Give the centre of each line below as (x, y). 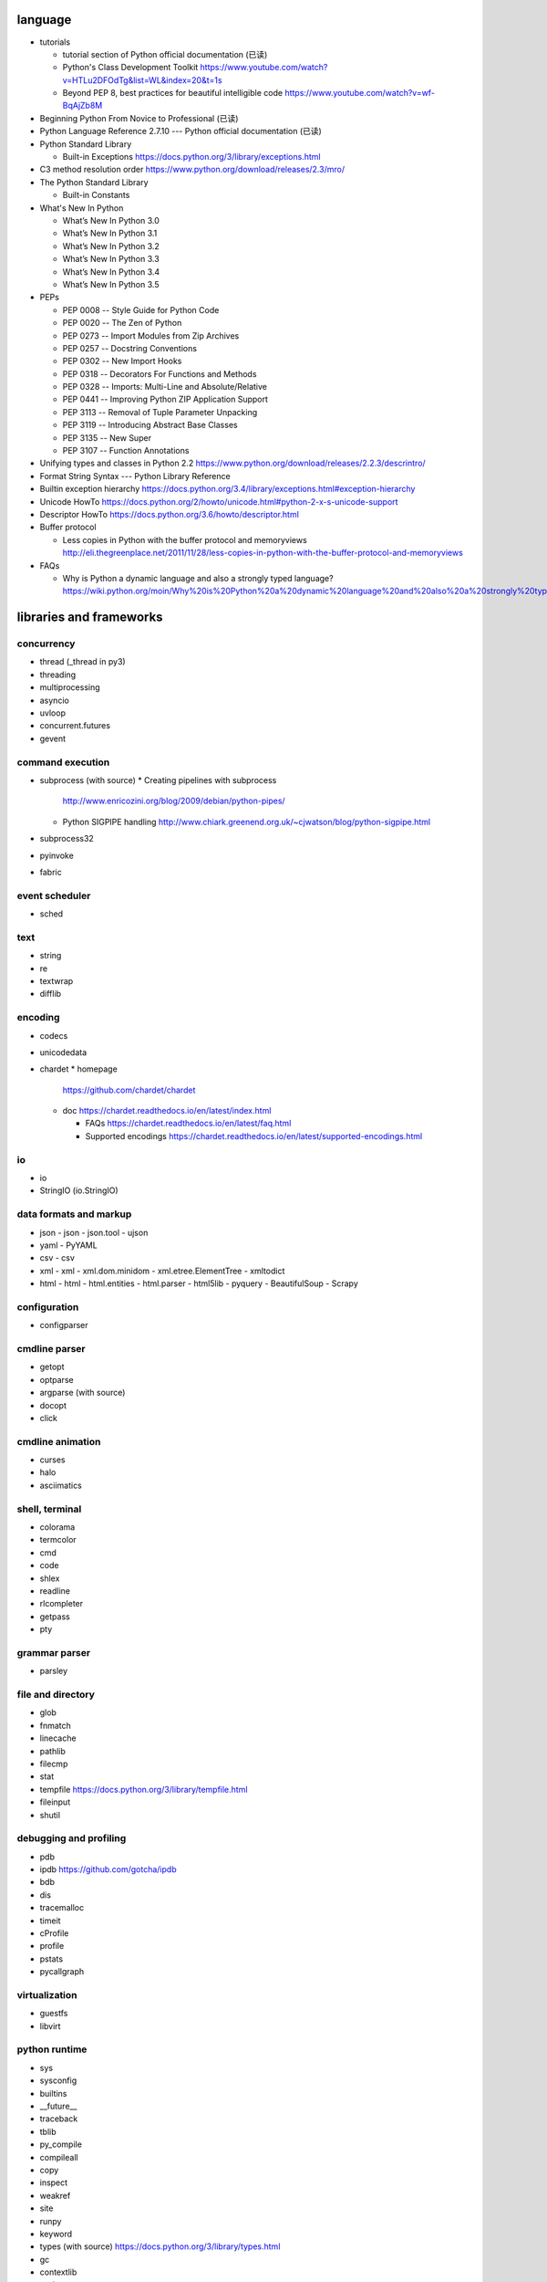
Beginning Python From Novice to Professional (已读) (139, 118)
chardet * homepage (78, 1069)
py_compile (61, 2144)
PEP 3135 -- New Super (107, 437)
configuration (48, 1307)
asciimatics (61, 1485)
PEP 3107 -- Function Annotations (126, 451)
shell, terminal (49, 1509)
